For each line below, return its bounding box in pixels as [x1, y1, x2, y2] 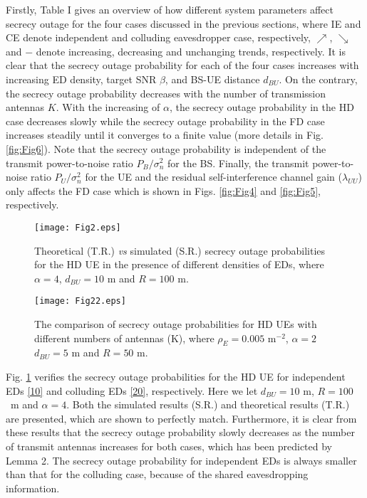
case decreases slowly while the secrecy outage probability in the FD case [6, 113, 325, 128]
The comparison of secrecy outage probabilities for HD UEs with [34, 317, 317, 331]
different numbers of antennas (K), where [34, 330, 214, 345]
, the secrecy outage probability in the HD [169, 100, 354, 115]
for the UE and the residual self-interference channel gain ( [85, 169, 343, 184]
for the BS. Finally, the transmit [167, 155, 309, 170]
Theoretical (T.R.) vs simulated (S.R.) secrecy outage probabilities [34, 243, 326, 258]
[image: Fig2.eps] [34, 222, 121, 233]
